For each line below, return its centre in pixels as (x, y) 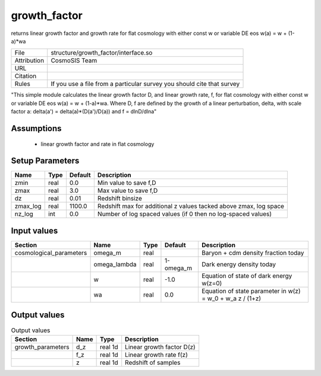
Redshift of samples (153, 362)
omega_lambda (115, 264)
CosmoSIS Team (74, 60)
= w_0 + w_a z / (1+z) (231, 298)
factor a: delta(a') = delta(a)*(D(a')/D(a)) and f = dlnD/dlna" (84, 111)
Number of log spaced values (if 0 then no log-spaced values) (185, 214)
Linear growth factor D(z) (160, 347)
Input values (34, 230)
